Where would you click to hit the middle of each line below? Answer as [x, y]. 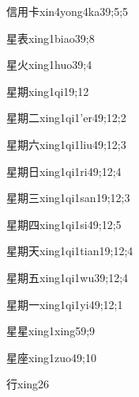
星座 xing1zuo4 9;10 [51, 357]
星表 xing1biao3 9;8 [51, 38]
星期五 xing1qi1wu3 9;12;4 [68, 277]
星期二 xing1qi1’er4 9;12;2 [66, 118]
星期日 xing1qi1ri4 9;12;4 [64, 171]
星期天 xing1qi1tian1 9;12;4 [70, 251]
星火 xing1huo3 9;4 [49, 65]
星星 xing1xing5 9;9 [51, 331]
